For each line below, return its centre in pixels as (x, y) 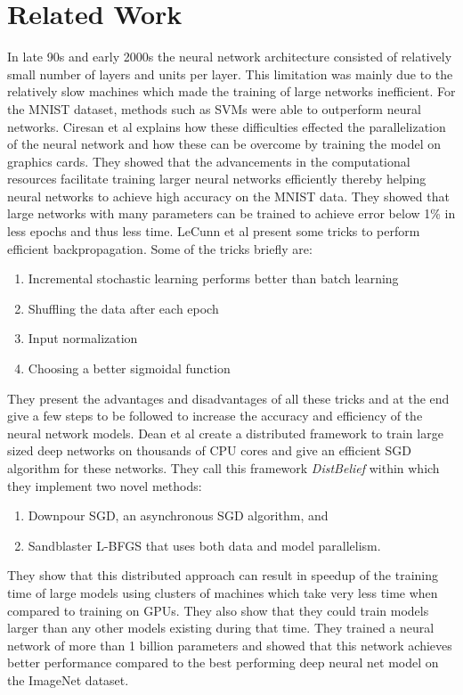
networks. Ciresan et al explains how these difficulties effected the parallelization (227, 126)
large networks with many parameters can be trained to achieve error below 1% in (231, 213)
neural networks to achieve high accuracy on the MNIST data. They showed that (228, 196)
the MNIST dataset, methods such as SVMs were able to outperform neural (214, 108)
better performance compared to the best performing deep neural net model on (223, 662)
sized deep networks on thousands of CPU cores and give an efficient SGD (209, 450)
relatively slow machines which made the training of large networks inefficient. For (231, 91)
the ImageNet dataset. (68, 679)
